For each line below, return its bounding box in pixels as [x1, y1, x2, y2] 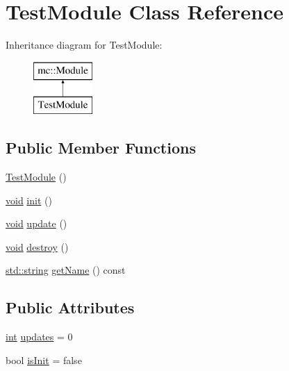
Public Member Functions [6, 137, 196, 158]
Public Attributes [6, 297, 135, 318]
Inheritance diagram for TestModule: [6, 38, 163, 52]
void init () [6, 192, 52, 207]
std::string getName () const [6, 263, 126, 277]
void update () [6, 216, 67, 231]
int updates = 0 [6, 329, 73, 344]
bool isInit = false [6, 352, 82, 367]
